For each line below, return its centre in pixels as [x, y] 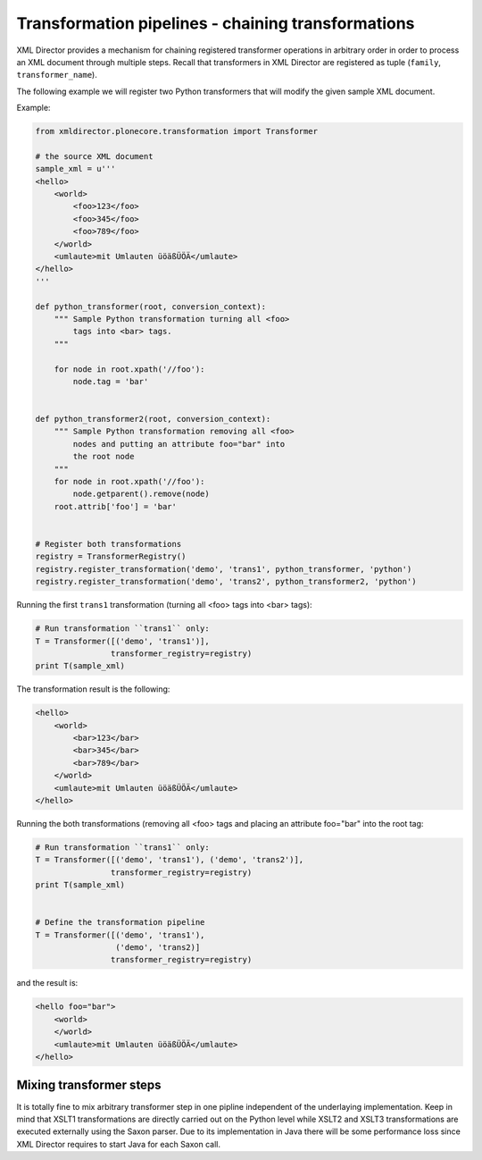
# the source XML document [94, 156]
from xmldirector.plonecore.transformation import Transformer [177, 131]
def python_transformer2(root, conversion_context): [153, 419]
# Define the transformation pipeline [120, 922]
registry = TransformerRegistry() [111, 557]
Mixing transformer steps [89, 1085]
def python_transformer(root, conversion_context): [151, 307]
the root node [104, 457]
